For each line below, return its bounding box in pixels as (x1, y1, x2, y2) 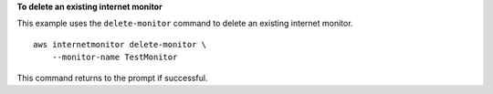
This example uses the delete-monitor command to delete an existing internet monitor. (16, 18, 353, 29)
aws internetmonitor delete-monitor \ (33, 39, 207, 49)
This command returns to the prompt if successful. (16, 72, 208, 83)
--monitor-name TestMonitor (51, 52, 178, 63)
